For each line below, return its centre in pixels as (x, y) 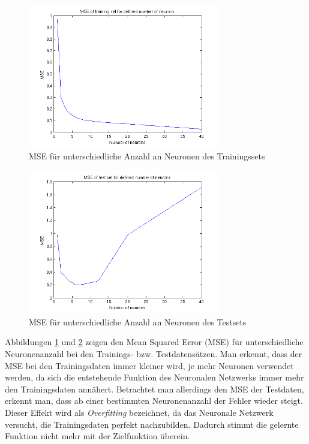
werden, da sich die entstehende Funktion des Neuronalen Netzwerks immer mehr (154, 377)
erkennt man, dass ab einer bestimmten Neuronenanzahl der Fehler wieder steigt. (154, 401)
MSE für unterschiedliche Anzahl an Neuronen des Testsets (138, 321)
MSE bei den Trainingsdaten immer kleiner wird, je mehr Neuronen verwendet (149, 365)
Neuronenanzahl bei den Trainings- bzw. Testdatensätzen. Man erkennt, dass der (154, 353)
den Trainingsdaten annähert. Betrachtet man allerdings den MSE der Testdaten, (154, 389)
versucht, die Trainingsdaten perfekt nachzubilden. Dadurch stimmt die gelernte (152, 424)
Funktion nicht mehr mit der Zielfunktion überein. (97, 436)
